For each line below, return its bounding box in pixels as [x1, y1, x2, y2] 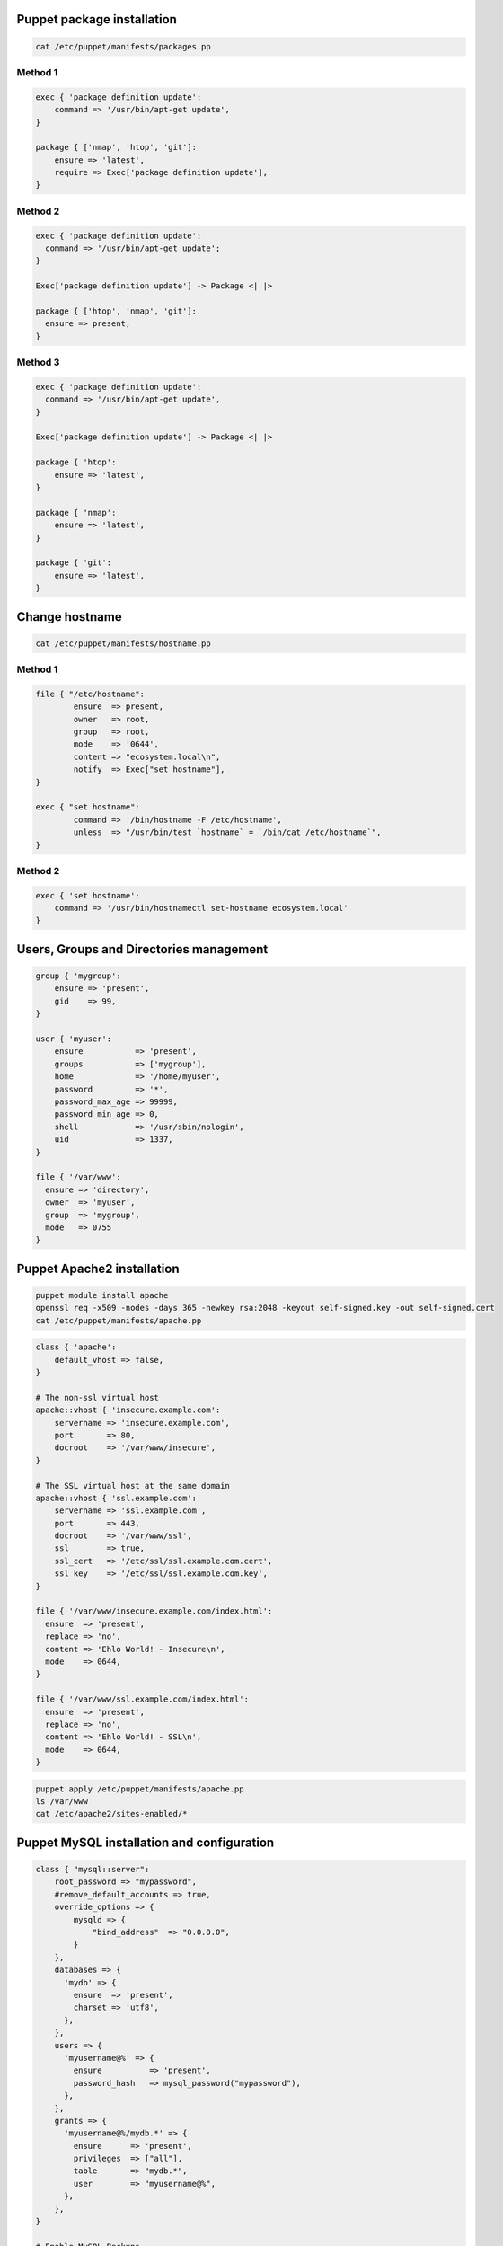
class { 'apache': [35, 1342, 117, 1352]
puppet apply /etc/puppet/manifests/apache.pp [35, 1783, 244, 1794]
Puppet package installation [16, 12, 177, 27]
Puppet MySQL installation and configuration [16, 1835, 275, 1850]
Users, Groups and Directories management [16, 942, 269, 957]
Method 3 [16, 356, 60, 368]
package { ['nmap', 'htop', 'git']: [35, 142, 198, 153]
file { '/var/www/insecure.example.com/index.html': [35, 1606, 273, 1616]
